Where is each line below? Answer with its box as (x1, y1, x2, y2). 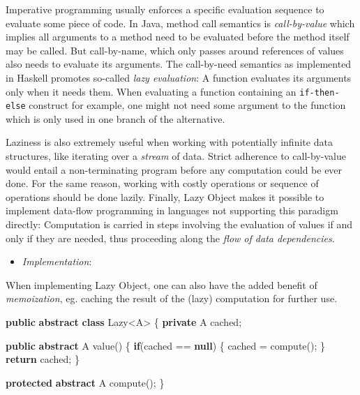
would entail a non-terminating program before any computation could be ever (6, 162, 343, 177)
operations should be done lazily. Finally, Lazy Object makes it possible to (6, 189, 324, 204)
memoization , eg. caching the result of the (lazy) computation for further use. (6, 291, 338, 306)
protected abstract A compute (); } (6, 375, 165, 389)
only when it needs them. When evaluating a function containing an (6, 84, 297, 98)
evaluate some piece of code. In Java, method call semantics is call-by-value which (6, 15, 355, 30)
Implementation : (22, 254, 92, 269)
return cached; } (6, 352, 80, 366)
